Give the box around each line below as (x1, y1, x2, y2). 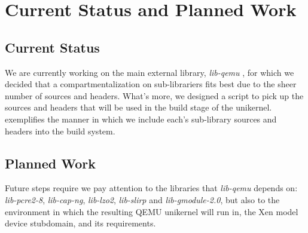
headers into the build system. (5, 124, 115, 137)
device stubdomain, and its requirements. (5, 217, 156, 229)
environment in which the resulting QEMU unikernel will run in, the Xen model (5, 205, 298, 217)
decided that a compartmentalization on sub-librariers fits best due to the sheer (5, 78, 297, 90)
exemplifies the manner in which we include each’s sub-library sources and (5, 112, 277, 125)
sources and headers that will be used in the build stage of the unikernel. (5, 101, 272, 114)
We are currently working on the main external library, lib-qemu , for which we (5, 66, 294, 78)
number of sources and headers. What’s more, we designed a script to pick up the (5, 89, 304, 102)
